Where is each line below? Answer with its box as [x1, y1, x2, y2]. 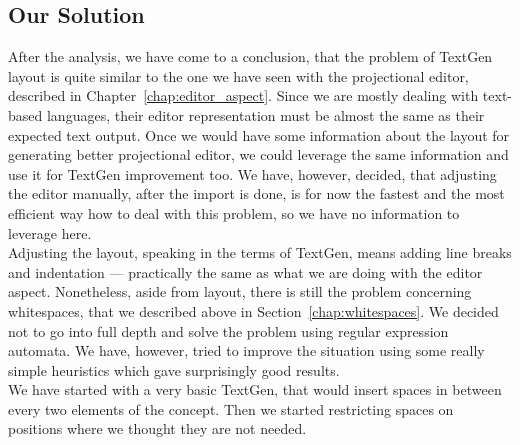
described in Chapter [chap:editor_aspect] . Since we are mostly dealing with [8, 85, 479, 106]
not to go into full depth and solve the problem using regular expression [8, 320, 449, 341]
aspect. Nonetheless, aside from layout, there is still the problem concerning [8, 281, 472, 302]
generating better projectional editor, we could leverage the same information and [8, 144, 509, 165]
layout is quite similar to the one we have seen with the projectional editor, [8, 65, 469, 86]
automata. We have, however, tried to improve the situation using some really [8, 340, 485, 361]
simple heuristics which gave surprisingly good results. [8, 359, 340, 380]
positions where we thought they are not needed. [8, 418, 307, 439]
